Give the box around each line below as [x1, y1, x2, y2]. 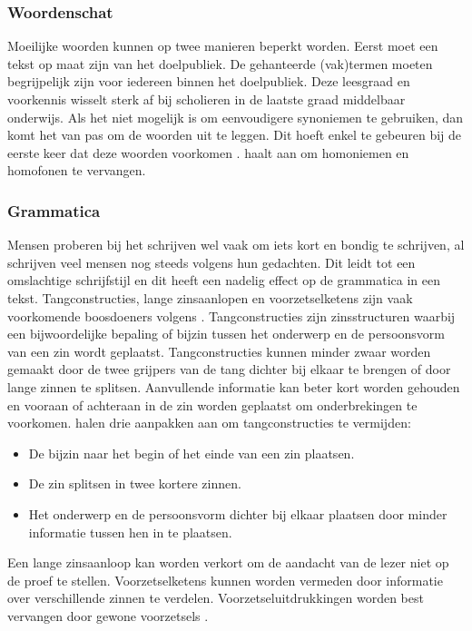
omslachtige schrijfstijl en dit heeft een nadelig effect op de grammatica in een [7, 271, 441, 290]
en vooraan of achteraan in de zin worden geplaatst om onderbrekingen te [7, 395, 418, 414]
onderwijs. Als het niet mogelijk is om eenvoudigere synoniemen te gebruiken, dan [7, 107, 464, 126]
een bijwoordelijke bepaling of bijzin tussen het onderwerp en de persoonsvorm [7, 324, 445, 343]
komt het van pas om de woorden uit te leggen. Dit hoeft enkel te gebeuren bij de [7, 125, 462, 144]
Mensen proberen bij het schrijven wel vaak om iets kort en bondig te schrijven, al [7, 235, 465, 254]
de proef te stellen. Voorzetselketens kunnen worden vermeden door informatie [7, 570, 443, 589]
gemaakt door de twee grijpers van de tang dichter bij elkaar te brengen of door [7, 360, 451, 379]
